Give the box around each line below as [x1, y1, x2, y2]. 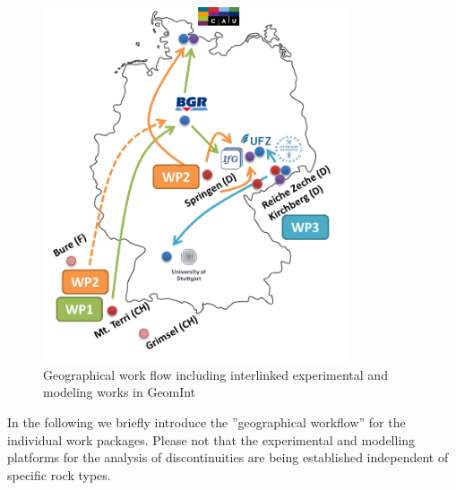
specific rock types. [7, 465, 111, 484]
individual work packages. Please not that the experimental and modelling [7, 430, 416, 449]
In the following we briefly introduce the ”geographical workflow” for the [7, 413, 406, 431]
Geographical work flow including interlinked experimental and [43, 365, 388, 383]
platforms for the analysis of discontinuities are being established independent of [7, 448, 449, 467]
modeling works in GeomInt [43, 383, 196, 401]
